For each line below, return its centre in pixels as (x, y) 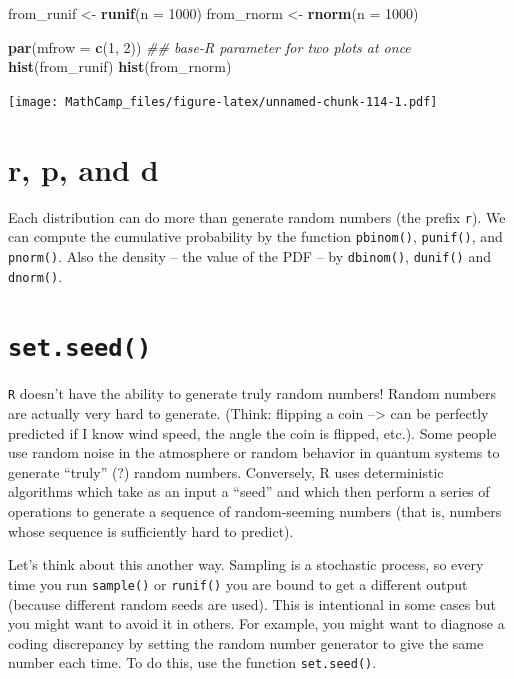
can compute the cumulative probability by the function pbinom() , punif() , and (255, 236)
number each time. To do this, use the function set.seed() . (192, 662)
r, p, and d (83, 168)
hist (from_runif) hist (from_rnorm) (120, 66)
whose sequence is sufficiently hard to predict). (151, 530)
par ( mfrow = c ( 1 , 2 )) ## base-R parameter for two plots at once (209, 46)
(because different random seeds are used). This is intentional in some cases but (252, 603)
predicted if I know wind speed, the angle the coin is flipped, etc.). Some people (252, 432)
